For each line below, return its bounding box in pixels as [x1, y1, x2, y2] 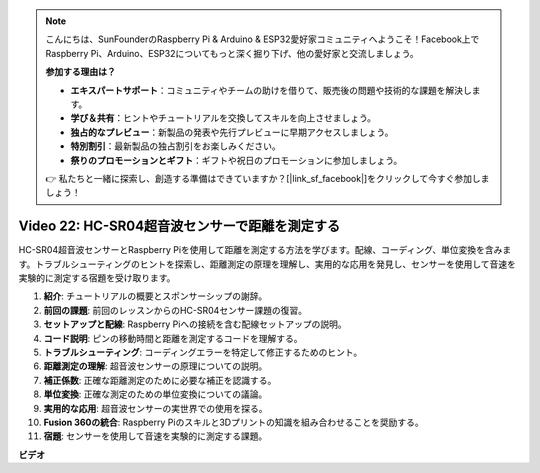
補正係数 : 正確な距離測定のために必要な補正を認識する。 [43, 374, 277, 386]
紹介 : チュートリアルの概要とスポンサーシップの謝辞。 [43, 290, 268, 302]
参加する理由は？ [45, 66, 116, 78]
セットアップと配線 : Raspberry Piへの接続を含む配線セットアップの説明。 [43, 318, 347, 330]
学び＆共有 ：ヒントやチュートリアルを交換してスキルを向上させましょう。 [70, 112, 377, 124]
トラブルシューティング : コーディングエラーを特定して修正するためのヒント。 [43, 346, 363, 358]
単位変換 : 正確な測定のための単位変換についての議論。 [43, 388, 268, 400]
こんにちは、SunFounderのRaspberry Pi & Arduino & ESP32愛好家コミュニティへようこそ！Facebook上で [45, 33, 480, 45]
